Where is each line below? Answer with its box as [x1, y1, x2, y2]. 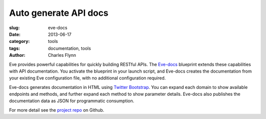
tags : [9, 45, 20, 51]
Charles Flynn [48, 52, 76, 58]
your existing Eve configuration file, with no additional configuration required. [9, 75, 166, 81]
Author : [9, 52, 26, 58]
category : [9, 39, 30, 44]
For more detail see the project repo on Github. [9, 107, 104, 113]
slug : [9, 25, 20, 31]
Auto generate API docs [9, 7, 108, 18]
